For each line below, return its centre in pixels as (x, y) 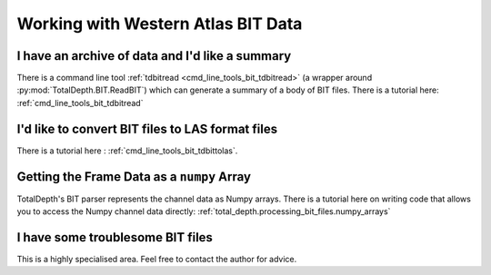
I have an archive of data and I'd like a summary (154, 56)
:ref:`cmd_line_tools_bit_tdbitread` (80, 103)
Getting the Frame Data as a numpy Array (134, 177)
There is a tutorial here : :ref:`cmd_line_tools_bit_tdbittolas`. (127, 151)
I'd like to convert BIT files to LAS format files (147, 128)
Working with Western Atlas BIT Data (160, 24)
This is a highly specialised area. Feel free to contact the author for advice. (157, 259)
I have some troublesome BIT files (115, 237)
